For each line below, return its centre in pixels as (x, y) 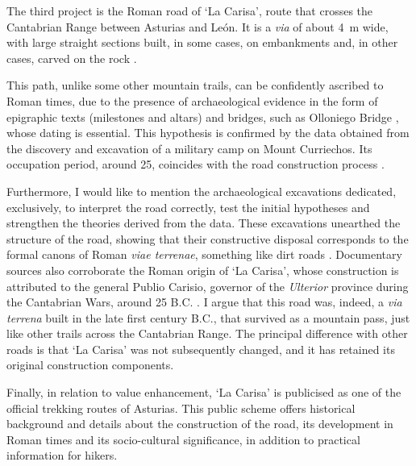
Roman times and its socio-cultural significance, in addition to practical (183, 439)
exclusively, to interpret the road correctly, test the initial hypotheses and (188, 207)
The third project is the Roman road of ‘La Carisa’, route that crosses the (190, 10)
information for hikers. (62, 455)
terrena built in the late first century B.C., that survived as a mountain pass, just (208, 317)
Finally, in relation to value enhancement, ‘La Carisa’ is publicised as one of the (204, 392)
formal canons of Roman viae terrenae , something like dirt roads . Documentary (204, 254)
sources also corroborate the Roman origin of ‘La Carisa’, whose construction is (203, 270)
